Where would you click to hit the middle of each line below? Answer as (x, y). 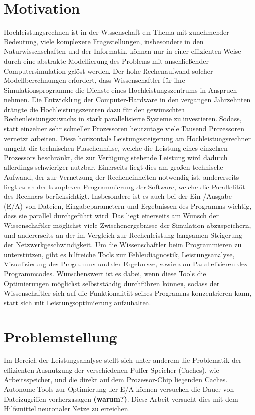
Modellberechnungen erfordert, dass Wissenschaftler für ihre (95, 80)
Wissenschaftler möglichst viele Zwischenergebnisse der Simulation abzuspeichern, (127, 225)
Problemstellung (61, 336)
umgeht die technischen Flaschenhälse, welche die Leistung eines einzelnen (116, 148)
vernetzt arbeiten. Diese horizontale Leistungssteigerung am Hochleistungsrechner (127, 138)
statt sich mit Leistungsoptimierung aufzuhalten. (78, 302)
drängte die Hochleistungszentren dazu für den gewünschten (95, 109)
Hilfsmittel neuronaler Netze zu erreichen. (67, 408)
